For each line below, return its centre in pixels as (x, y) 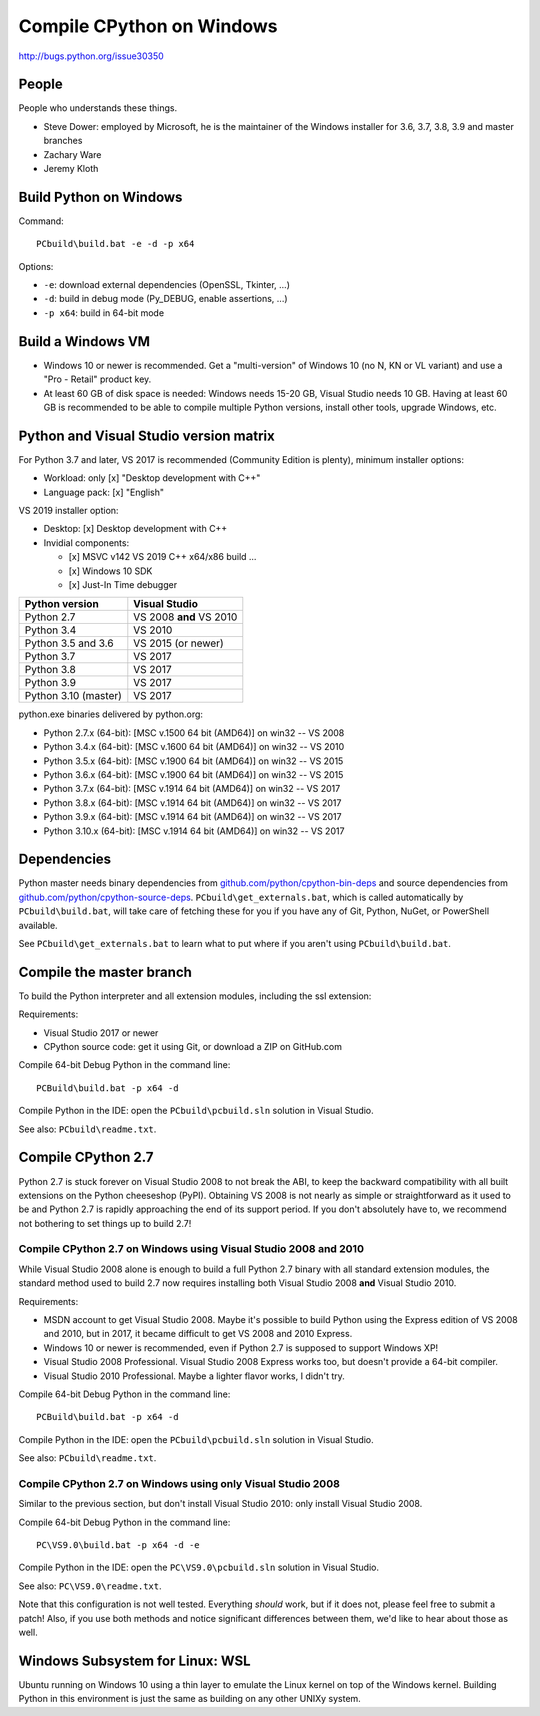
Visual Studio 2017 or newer (101, 1032)
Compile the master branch (105, 971)
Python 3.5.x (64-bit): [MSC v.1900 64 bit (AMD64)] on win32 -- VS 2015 (193, 761)
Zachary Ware (72, 154)
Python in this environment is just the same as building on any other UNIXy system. (190, 1699)
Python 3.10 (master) (73, 696)
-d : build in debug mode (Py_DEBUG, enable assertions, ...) (166, 299)
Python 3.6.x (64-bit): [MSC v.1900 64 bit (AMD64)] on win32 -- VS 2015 (193, 774)
